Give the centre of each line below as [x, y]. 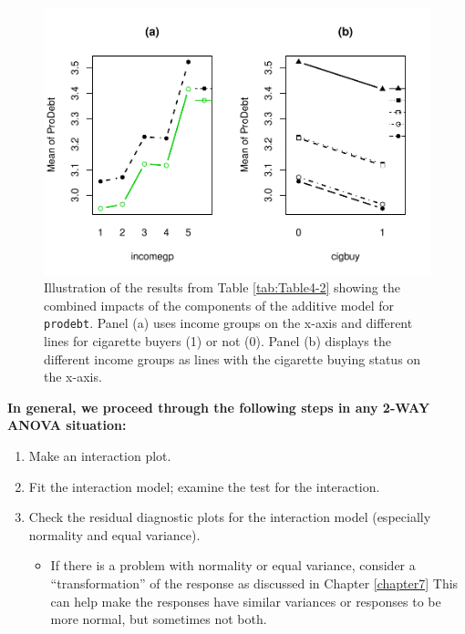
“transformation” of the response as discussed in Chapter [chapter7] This [254, 583]
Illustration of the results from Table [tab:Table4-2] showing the [222, 287]
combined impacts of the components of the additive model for [219, 305]
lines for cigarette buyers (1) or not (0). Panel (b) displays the [217, 340]
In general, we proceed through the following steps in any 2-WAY [219, 407]
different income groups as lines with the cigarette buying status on [232, 358]
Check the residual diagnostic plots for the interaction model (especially [230, 517]
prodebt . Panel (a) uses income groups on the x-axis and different [228, 323]
